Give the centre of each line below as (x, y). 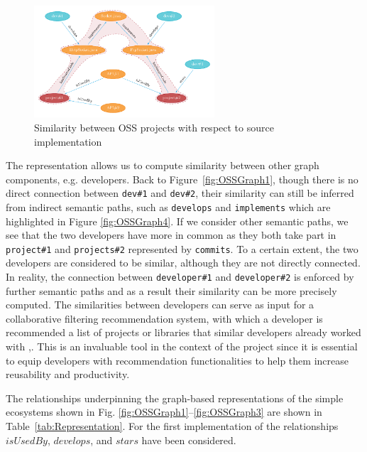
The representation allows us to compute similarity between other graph (163, 165)
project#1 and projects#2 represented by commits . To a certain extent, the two (182, 248)
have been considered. (189, 440)
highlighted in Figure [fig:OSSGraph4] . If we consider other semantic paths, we (177, 221)
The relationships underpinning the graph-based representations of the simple (175, 398)
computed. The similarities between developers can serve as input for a (160, 305)
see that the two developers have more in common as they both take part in (171, 235)
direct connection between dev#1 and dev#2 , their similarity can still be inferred (180, 193)
